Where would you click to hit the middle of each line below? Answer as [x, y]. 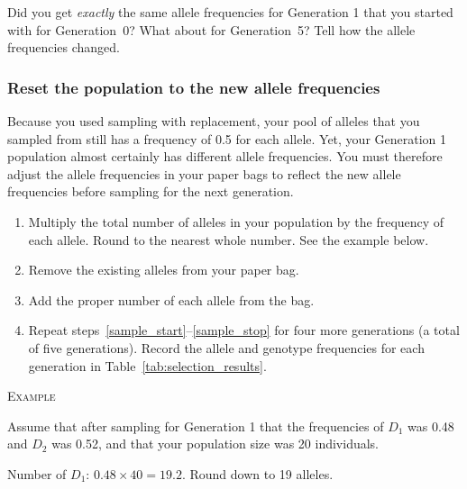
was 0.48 [431, 426]
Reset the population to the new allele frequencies [194, 87]
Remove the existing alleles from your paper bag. [164, 270]
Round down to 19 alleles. [261, 473]
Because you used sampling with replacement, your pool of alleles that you [214, 121]
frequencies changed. [64, 47]
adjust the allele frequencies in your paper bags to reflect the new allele [204, 173]
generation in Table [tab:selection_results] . [147, 365]
